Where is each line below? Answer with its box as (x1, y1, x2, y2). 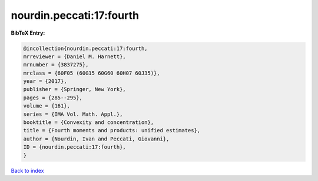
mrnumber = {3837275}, (23, 62, 89, 68)
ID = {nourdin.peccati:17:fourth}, (23, 144, 126, 150)
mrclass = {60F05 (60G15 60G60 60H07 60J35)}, (23, 69, 160, 76)
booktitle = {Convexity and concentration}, (23, 119, 154, 126)
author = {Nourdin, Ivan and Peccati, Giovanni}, (23, 135, 170, 142)
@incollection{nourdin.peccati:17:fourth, (23, 45, 148, 52)
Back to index (11, 167, 44, 174)
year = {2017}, (23, 78, 67, 85)
